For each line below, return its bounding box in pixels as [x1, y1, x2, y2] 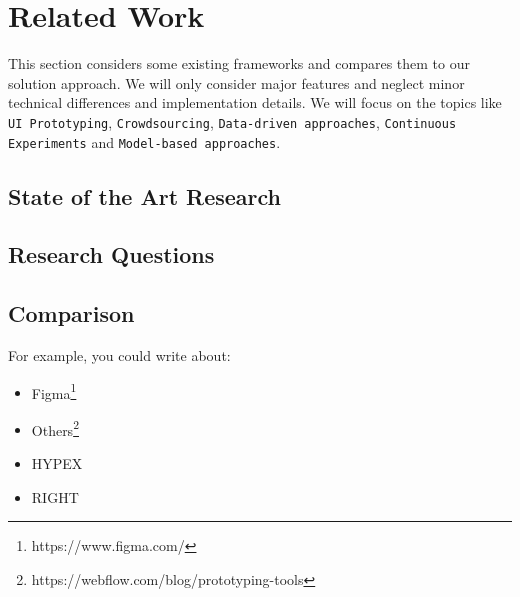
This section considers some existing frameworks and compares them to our [8, 53, 470, 74]
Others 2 [31, 416, 79, 440]
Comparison [8, 298, 135, 329]
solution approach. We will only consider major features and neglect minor [8, 72, 465, 93]
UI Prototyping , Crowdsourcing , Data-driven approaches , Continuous [8, 111, 457, 132]
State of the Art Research [8, 180, 282, 211]
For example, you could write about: [8, 344, 231, 365]
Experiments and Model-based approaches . [8, 131, 281, 152]
